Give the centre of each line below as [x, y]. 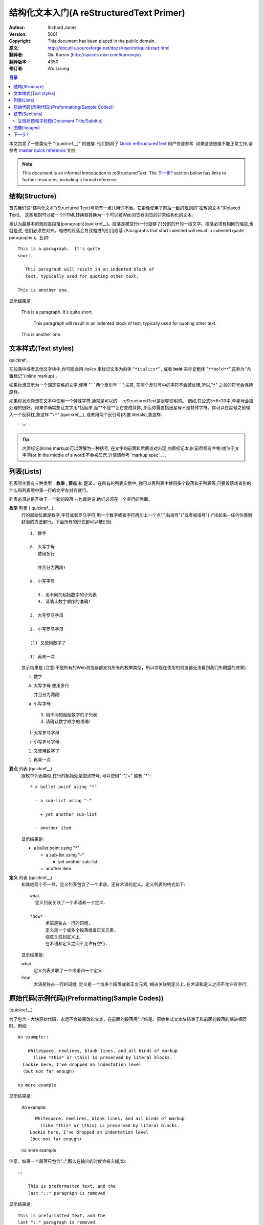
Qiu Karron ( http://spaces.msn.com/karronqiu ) [94, 55]
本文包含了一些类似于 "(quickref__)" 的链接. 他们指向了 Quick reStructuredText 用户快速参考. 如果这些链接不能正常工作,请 [131, 143]
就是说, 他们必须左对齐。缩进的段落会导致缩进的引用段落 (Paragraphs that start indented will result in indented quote [126, 231]
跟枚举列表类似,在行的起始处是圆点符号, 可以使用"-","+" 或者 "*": [86, 775]
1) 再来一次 [43, 656]
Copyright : [20, 41]
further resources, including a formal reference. [70, 180]
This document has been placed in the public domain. [102, 41]
